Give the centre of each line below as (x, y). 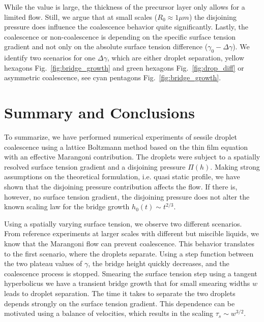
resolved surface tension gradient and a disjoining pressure (95, 166)
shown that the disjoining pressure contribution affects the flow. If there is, (121, 187)
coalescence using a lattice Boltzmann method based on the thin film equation (126, 147)
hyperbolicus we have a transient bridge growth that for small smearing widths (127, 283)
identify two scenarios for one (50, 58)
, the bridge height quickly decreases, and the (159, 263)
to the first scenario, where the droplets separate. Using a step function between (129, 253)
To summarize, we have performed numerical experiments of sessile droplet (121, 137)
